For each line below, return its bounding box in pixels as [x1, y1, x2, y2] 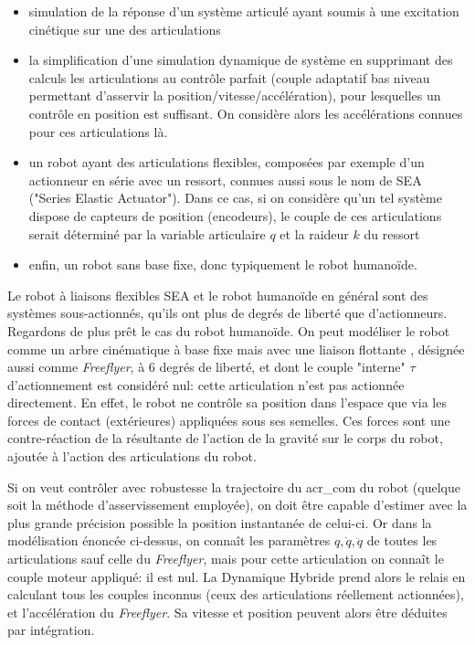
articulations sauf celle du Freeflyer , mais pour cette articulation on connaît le [7, 549, 444, 568]
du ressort [364, 224, 420, 243]
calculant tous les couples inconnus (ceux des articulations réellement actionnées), [7, 585, 464, 604]
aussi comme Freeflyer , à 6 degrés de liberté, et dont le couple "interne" [7, 357, 406, 376]
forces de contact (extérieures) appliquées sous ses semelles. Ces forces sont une [7, 410, 450, 429]
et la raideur [280, 224, 349, 243]
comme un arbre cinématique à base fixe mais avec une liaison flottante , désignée [7, 339, 465, 358]
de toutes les [366, 531, 438, 550]
